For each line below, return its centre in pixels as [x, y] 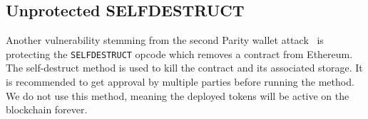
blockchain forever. [47, 109]
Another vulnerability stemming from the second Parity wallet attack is [165, 40]
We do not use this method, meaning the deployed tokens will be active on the [178, 95]
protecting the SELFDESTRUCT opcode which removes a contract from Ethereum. [179, 53]
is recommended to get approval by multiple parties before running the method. [180, 82]
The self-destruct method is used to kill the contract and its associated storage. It [184, 68]
